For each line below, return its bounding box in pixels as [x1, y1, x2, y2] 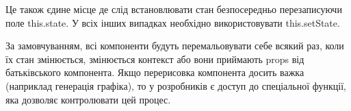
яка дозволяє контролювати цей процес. [5, 92, 171, 106]
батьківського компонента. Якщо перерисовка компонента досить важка [5, 65, 304, 79]
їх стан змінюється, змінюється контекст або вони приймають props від [5, 51, 304, 66]
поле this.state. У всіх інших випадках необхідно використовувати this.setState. [5, 15, 340, 29]
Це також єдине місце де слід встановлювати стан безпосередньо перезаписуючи [5, 2, 342, 16]
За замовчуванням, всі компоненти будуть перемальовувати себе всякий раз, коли [5, 38, 344, 53]
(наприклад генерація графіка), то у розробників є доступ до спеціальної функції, [5, 78, 346, 92]
